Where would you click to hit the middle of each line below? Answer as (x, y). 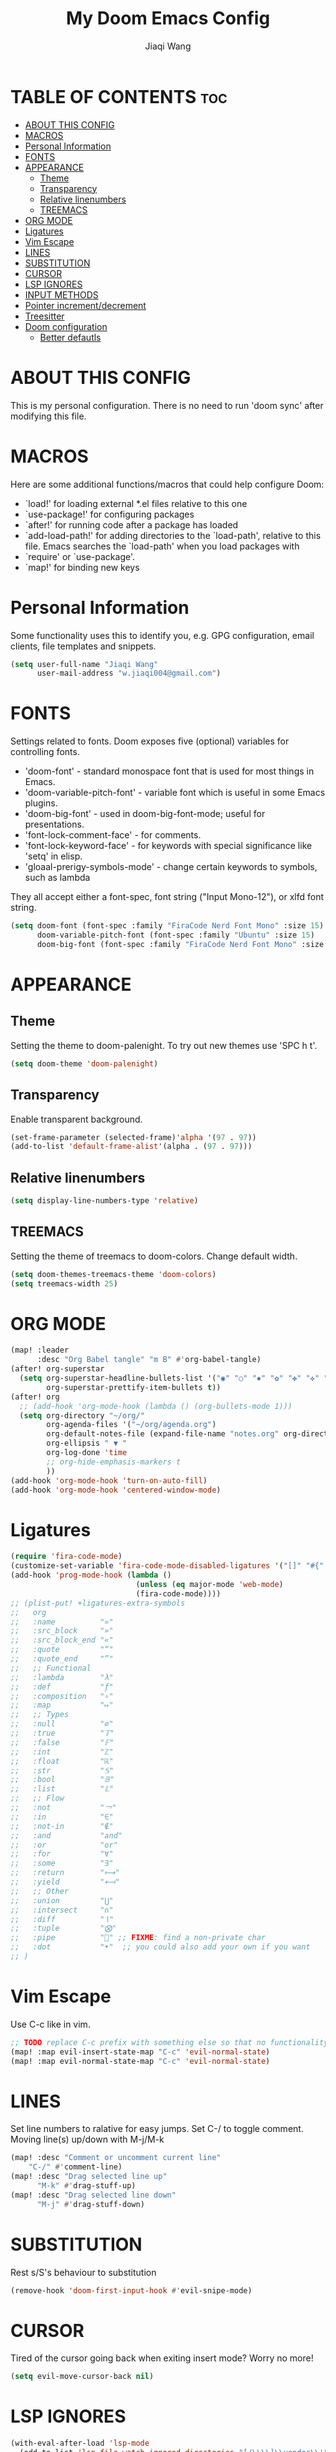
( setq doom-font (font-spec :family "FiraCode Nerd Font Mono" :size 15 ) (167, 926)
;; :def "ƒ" (62, 1687)
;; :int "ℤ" (62, 1752)
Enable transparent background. (76, 1119)
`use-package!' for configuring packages (109, 514)
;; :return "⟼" (65, 1873)
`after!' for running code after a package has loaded (131, 524)
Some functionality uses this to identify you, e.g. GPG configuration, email (162, 635)
